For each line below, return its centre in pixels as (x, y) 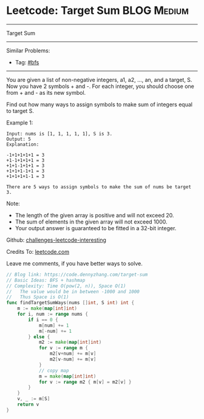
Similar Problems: (28, 50)
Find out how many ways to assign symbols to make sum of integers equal (100, 104)
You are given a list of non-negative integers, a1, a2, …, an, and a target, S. (99, 80)
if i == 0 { (43, 319)
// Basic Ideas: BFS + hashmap (46, 280)
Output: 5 (19, 139)
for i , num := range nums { (53, 314)
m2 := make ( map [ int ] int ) (70, 342)
